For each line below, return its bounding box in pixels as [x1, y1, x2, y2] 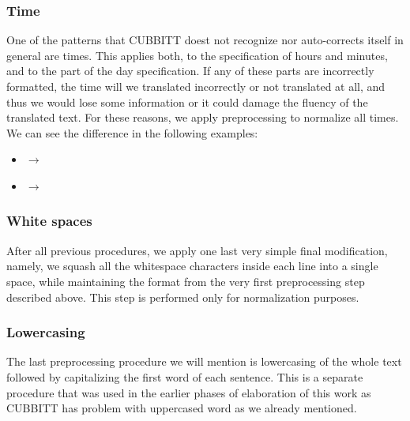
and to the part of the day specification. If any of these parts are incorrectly [6, 62, 374, 79]
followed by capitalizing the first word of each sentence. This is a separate [6, 368, 363, 385]
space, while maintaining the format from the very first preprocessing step [6, 273, 365, 289]
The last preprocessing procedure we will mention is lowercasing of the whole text [6, 353, 402, 370]
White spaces [6, 211, 92, 231]
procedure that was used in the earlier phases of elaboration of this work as [6, 384, 371, 400]
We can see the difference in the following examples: [6, 124, 258, 141]
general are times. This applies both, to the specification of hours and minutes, [6, 47, 388, 63]
